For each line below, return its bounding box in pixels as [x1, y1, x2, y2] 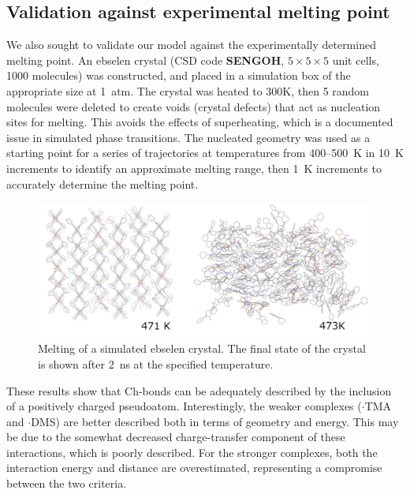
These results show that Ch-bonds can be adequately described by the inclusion [6, 382, 392, 399]
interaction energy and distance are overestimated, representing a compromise [6, 459, 382, 476]
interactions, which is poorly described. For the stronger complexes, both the [6, 443, 378, 460]
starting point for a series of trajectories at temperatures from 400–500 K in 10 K [6, 144, 404, 161]
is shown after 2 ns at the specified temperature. [38, 355, 274, 372]
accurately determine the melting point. [6, 175, 199, 192]
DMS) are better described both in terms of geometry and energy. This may [31, 413, 399, 429]
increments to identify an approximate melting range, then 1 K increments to [6, 159, 382, 176]
